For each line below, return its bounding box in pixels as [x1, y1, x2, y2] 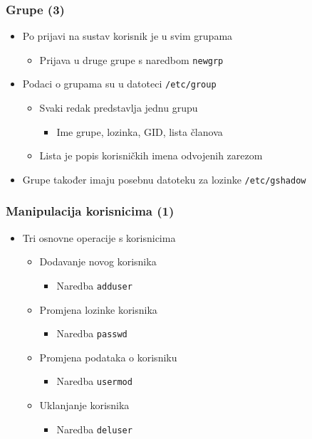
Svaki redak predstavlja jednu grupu [39, 100, 198, 115]
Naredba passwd [56, 326, 128, 341]
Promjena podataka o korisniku [39, 349, 177, 364]
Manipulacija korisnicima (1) [6, 202, 175, 220]
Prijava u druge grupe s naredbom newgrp [39, 52, 224, 67]
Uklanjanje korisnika [39, 398, 130, 413]
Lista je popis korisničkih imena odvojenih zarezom [39, 148, 263, 163]
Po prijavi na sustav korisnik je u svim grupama [22, 28, 233, 43]
